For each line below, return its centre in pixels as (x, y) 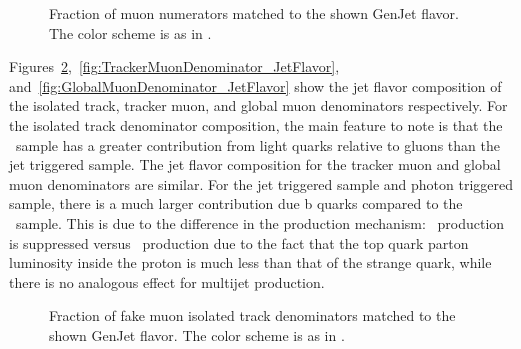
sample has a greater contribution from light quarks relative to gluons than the (257, 144)
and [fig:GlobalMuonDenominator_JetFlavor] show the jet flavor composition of (255, 85)
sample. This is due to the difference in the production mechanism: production (260, 222)
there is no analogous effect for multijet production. (167, 281)
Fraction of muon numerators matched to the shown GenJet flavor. (254, 13)
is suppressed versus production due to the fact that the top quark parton (239, 242)
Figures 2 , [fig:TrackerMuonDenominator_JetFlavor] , (174, 66)
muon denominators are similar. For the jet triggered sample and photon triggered (261, 183)
